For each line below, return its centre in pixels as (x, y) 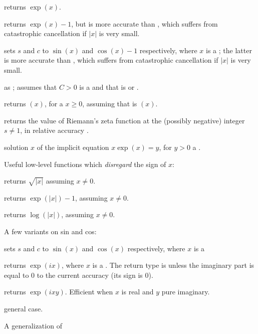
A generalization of (33, 325)
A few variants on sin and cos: (50, 231)
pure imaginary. (186, 292)
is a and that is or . (109, 87)
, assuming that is (110, 104)
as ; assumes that (31, 87)
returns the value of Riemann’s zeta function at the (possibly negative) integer (124, 120)
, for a (54, 104)
